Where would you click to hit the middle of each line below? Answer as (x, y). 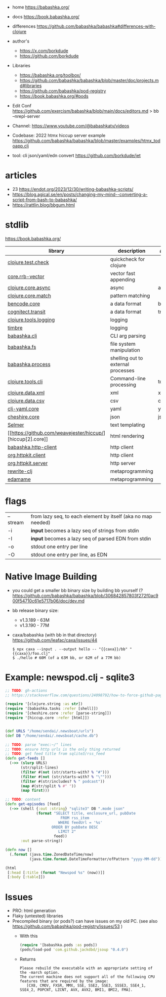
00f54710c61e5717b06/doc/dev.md (48, 601)
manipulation (125, 350)
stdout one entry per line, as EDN (69, 554)
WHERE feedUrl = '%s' (80, 822)
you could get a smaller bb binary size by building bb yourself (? (78, 590)
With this (29, 936)
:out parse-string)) (42, 841)
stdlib (17, 225)
